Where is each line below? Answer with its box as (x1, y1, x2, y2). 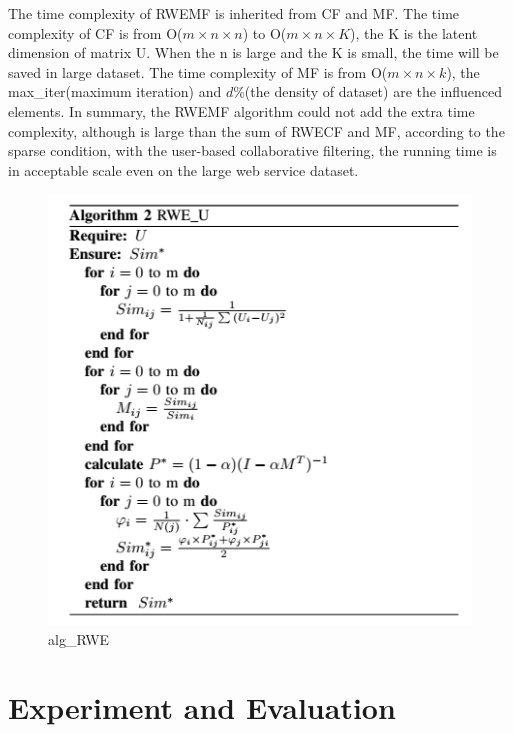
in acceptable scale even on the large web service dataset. (8, 159, 359, 180)
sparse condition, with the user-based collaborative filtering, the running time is (8, 140, 497, 161)
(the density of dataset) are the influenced (244, 81, 503, 102)
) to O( (242, 22, 287, 43)
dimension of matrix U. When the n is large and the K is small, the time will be (8, 42, 499, 63)
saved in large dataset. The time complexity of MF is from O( (8, 61, 388, 82)
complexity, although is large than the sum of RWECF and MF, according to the (8, 120, 505, 141)
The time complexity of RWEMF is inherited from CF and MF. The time (8, 3, 460, 23)
